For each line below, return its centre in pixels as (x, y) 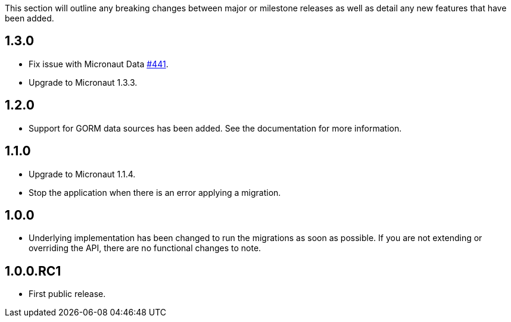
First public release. (67, 294)
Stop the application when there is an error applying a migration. (155, 192)
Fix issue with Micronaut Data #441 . (99, 64)
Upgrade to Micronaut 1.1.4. (82, 174)
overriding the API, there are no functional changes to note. (145, 248)
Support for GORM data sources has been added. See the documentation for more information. (215, 128)
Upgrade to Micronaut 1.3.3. (83, 82)
